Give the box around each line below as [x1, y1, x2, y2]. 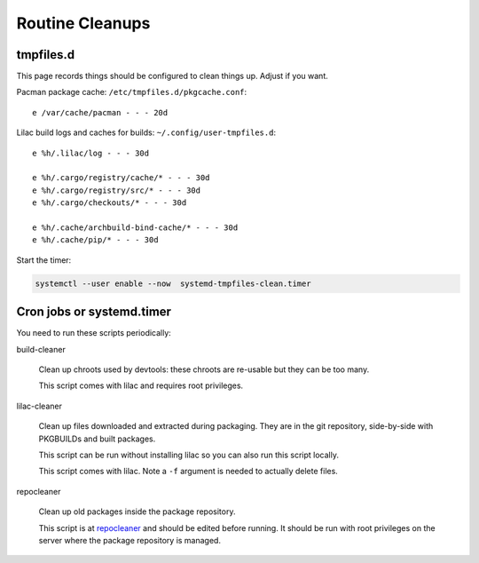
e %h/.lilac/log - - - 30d [32, 147, 150, 158]
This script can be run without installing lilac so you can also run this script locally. [38, 449, 339, 460]
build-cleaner [16, 344, 66, 354]
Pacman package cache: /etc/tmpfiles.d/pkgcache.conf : [16, 87, 247, 98]
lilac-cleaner [16, 400, 62, 411]
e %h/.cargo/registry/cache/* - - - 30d [32, 173, 210, 183]
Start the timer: [16, 254, 72, 266]
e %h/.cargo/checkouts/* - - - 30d [32, 198, 187, 208]
